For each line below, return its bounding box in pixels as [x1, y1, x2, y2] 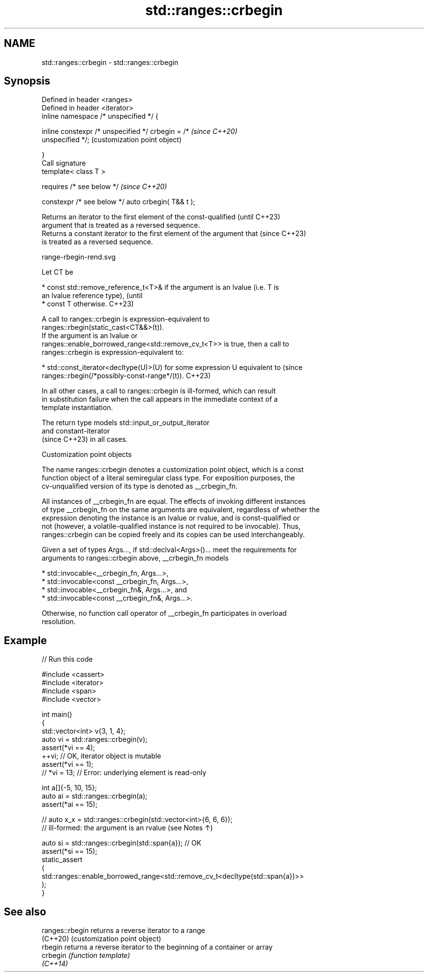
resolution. [42, 617, 76, 626]
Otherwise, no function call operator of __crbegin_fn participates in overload [42, 609, 287, 618]
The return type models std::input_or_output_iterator [42, 418, 210, 427]
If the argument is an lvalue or [42, 331, 138, 340]
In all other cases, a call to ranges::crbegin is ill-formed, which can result [42, 387, 276, 395]
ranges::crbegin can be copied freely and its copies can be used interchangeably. [42, 530, 305, 539]
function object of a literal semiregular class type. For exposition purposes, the [42, 474, 295, 482]
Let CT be [42, 268, 73, 277]
